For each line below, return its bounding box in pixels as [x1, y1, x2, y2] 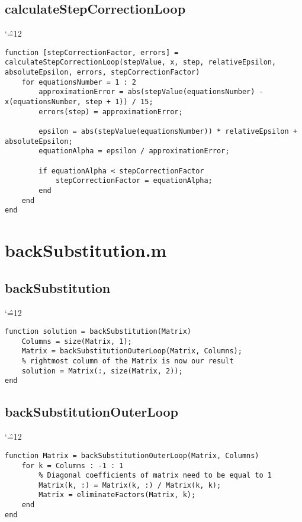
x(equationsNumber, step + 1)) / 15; [5, 98, 153, 107]
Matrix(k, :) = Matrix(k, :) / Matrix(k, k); [38, 481, 221, 489]
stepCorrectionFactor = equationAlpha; [55, 176, 213, 185]
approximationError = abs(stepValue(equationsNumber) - [38, 88, 264, 96]
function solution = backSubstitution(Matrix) [5, 327, 191, 336]
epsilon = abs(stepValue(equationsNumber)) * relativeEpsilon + [38, 127, 297, 136]
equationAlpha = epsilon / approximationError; [38, 147, 230, 156]
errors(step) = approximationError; [38, 107, 183, 116]
